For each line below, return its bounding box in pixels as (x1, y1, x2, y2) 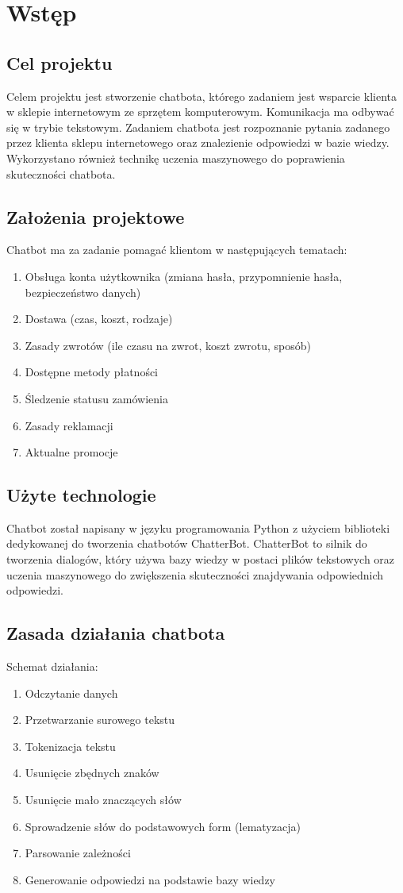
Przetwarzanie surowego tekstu (25, 711, 175, 728)
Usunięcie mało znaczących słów (25, 791, 182, 808)
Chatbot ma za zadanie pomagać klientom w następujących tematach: (6, 241, 347, 258)
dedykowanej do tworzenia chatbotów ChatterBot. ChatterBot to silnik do (6, 535, 367, 552)
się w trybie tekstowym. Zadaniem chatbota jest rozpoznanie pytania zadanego (6, 118, 390, 135)
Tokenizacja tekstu (25, 737, 116, 754)
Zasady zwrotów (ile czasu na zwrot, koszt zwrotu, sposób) (25, 337, 311, 353)
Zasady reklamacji (25, 417, 113, 433)
